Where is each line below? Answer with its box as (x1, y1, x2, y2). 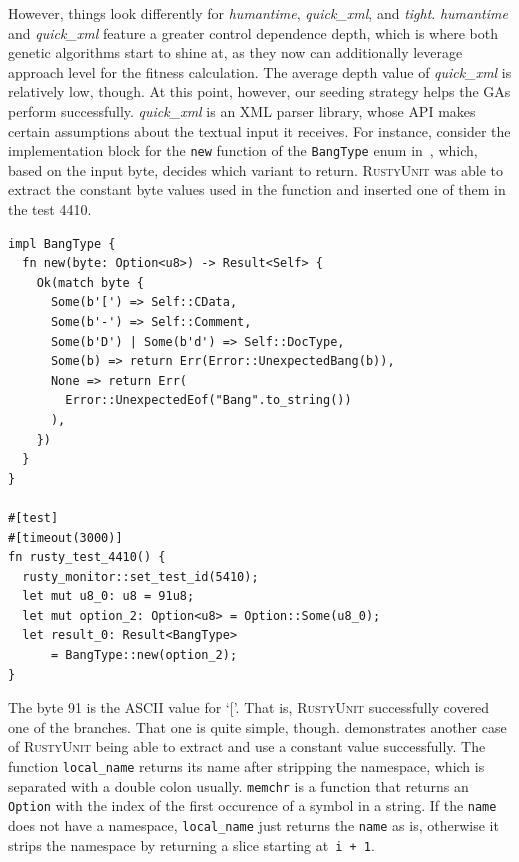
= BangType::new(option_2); (50, 648, 238, 663)
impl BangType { (8, 236, 116, 251)
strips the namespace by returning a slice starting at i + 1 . (8, 834, 375, 855)
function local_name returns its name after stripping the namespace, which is (8, 756, 485, 777)
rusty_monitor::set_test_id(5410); (22, 569, 259, 584)
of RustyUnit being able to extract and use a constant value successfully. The (8, 736, 486, 757)
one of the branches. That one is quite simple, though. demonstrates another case (8, 716, 507, 737)
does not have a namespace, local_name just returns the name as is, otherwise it (8, 815, 499, 835)
